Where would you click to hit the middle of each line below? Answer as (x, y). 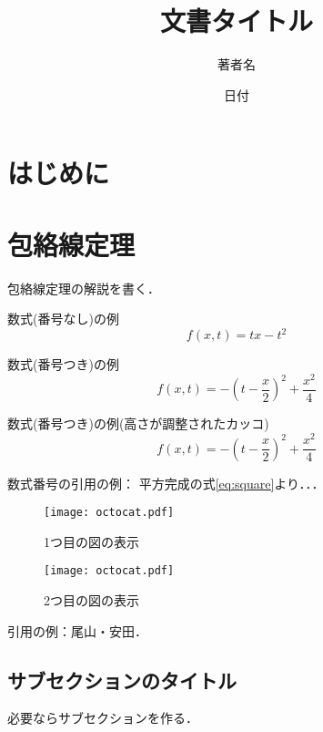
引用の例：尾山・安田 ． (77, 630)
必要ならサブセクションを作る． (103, 718)
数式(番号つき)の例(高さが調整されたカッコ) (138, 423)
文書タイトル (236, 21)
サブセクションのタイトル (122, 680)
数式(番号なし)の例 (63, 319)
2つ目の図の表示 (91, 600)
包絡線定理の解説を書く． (84, 288)
